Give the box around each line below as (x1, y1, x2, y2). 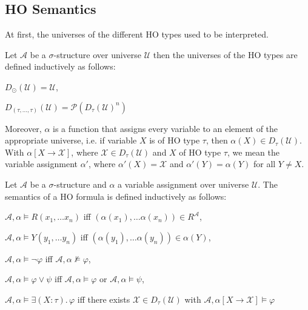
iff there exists (77, 292, 130, 305)
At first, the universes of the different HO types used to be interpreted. (5, 28, 269, 41)
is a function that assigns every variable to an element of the (53, 122, 278, 134)
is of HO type (149, 134, 200, 147)
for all (253, 157, 276, 170)
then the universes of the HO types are (153, 48, 298, 61)
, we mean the (227, 145, 280, 158)
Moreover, (5, 122, 42, 134)
